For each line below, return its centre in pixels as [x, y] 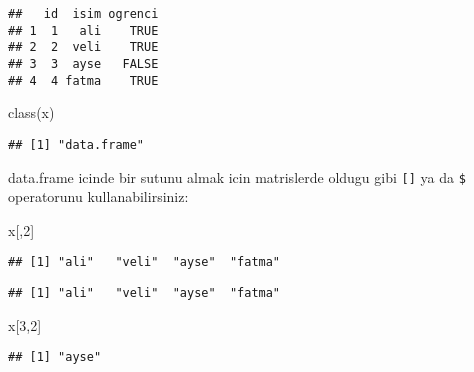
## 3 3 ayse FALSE [83, 63]
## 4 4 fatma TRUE [83, 80]
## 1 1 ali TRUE [83, 30]
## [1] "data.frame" [76, 144]
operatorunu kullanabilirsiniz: [98, 196]
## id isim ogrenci [83, 14]
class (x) [31, 112]
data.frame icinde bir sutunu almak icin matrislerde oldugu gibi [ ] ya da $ [237, 176]
